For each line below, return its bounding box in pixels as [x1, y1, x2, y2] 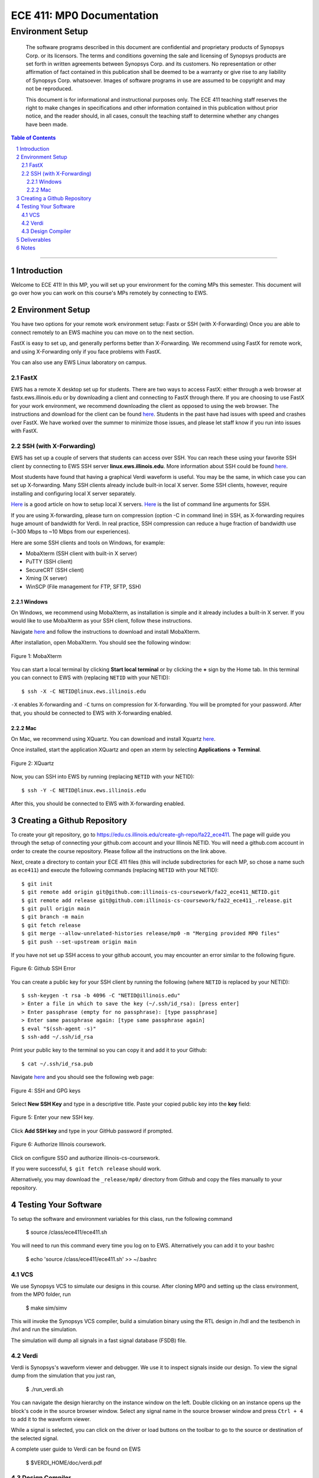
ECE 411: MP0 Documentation [11, 9, 159, 22]
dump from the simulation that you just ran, [11, 1372, 116, 1379]
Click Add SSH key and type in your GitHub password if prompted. [11, 1127, 173, 1135]
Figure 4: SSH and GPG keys [11, 1087, 81, 1094]
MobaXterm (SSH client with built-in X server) [25, 550, 138, 557]
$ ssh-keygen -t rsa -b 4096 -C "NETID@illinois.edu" [21, 992, 180, 999]
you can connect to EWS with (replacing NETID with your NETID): [11, 674, 171, 681]
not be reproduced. [25, 85, 73, 92]
